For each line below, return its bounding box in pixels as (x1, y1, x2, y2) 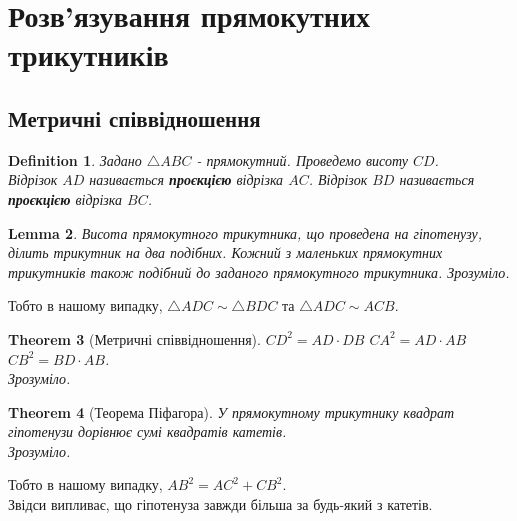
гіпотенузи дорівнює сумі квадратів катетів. (8, 421, 287, 442)
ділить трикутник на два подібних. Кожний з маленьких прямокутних (8, 242, 443, 263)
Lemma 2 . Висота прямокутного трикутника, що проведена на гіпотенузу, (8, 222, 483, 243)
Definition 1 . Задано (8, 149, 142, 170)
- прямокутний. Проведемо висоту (196, 149, 408, 170)
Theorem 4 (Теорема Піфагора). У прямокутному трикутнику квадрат (8, 401, 455, 422)
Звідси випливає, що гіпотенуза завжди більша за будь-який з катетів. (8, 494, 433, 515)
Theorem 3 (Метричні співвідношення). (8, 328, 261, 349)
